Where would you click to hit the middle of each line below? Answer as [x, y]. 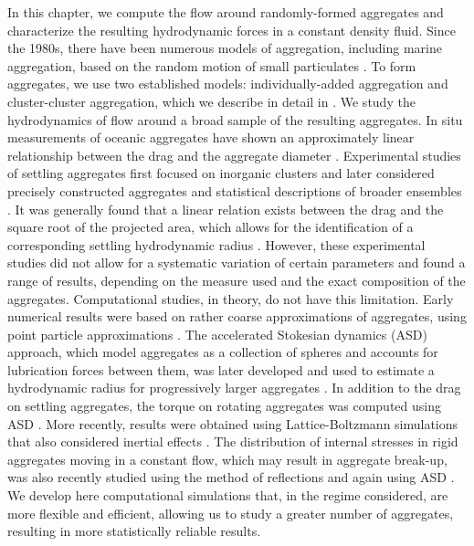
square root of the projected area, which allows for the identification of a [211, 227]
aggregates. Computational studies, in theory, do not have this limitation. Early [231, 298]
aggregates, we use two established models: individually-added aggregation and [228, 84]
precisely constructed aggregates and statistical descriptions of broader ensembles [235, 190]
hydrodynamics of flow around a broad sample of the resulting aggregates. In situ [235, 119]
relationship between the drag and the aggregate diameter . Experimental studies [234, 155]
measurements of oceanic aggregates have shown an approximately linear [211, 137]
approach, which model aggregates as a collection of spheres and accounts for [223, 352]
